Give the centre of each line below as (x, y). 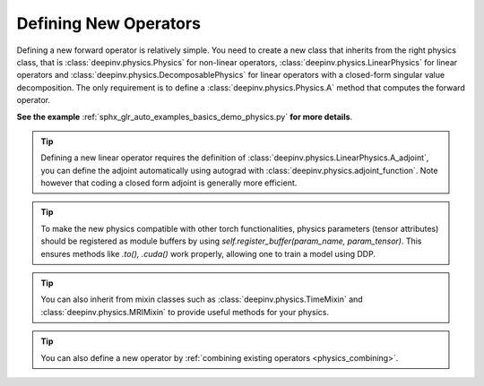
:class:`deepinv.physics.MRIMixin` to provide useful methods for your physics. (185, 312)
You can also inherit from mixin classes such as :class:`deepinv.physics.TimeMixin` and (202, 299)
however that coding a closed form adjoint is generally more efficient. (169, 183)
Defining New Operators (109, 23)
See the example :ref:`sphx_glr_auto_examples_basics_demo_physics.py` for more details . (185, 116)
